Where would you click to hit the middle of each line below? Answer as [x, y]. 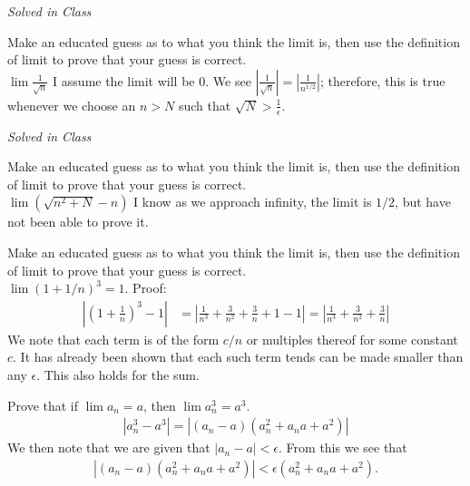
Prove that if [43, 405]
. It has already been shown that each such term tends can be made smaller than [238, 357]
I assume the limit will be [124, 80]
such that [205, 105]
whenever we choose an [72, 105]
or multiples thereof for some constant [352, 339]
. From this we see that [343, 447]
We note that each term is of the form [113, 339]
